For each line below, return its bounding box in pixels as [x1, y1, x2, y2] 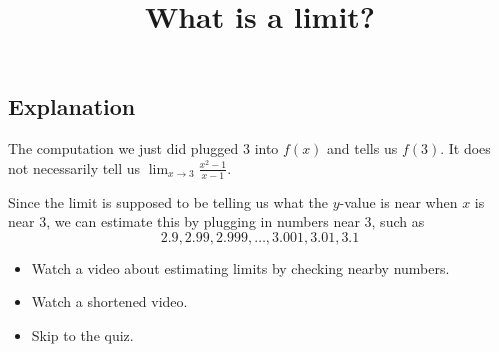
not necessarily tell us [8, 157, 141, 178]
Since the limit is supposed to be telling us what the [8, 191, 328, 212]
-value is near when [339, 191, 458, 212]
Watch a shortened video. [31, 291, 188, 312]
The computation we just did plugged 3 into [8, 138, 279, 159]
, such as [371, 211, 425, 232]
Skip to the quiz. [31, 324, 134, 345]
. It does [440, 138, 491, 159]
